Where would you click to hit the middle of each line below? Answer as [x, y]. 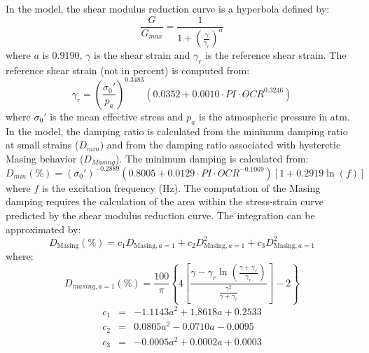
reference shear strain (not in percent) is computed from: [128, 70]
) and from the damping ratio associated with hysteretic [220, 145]
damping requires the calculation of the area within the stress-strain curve [165, 201]
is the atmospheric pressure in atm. [274, 116]
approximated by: [43, 229]
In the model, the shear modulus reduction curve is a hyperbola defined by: [168, 8]
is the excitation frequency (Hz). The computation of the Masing [181, 187]
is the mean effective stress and [117, 116]
